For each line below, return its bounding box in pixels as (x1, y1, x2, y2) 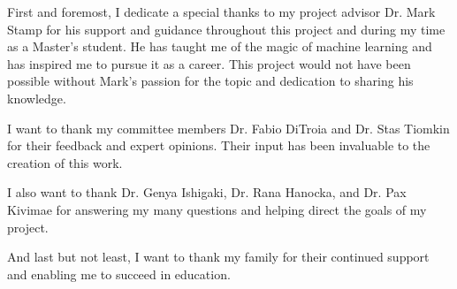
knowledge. (7, 88, 66, 107)
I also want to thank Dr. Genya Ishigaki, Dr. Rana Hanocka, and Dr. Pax (7, 183, 407, 202)
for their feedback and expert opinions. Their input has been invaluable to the (7, 136, 430, 155)
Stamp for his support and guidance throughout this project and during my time (7, 19, 446, 38)
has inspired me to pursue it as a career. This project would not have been (7, 54, 411, 72)
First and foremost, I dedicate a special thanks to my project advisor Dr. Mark (7, 3, 436, 20)
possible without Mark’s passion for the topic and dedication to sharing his (7, 72, 414, 90)
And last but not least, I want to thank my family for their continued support (7, 247, 430, 266)
